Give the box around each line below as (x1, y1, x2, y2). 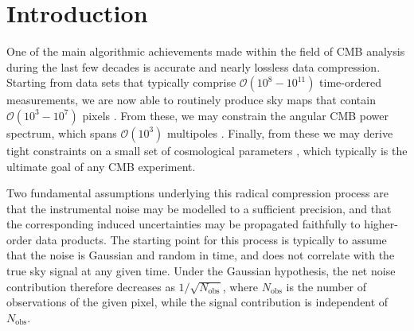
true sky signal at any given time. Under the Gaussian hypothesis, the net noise (6, 263, 396, 279)
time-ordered (319, 74, 381, 91)
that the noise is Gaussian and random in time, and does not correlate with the (6, 247, 395, 263)
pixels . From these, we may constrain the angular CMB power (82, 107, 389, 123)
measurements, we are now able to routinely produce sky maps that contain (6, 92, 376, 108)
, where (222, 278, 259, 294)
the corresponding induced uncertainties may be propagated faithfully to (6, 216, 361, 232)
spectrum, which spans (6, 124, 117, 141)
